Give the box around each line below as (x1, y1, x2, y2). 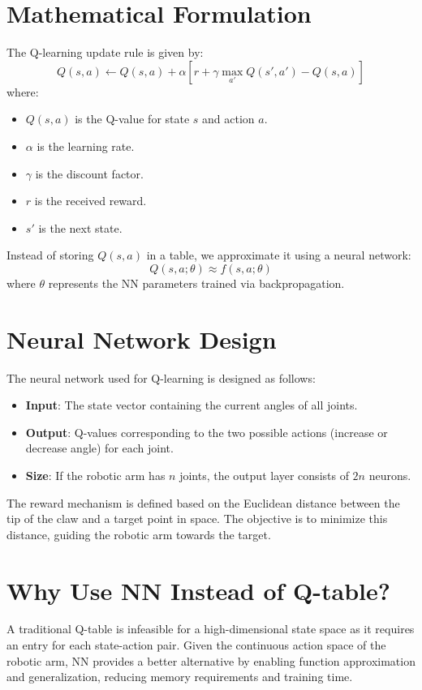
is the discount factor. (35, 165, 144, 182)
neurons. (368, 466, 411, 483)
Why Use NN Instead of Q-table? (6, 573, 390, 606)
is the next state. (38, 219, 123, 236)
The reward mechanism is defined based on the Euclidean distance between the (6, 494, 400, 511)
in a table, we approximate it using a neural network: (146, 246, 411, 264)
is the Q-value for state (75, 110, 190, 127)
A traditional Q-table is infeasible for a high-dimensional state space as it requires (6, 620, 415, 637)
